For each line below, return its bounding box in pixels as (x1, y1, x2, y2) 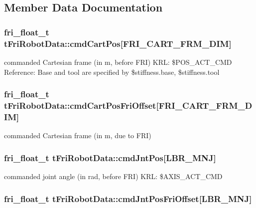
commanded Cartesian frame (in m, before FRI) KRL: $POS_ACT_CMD (4, 56, 232, 67)
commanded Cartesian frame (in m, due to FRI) (4, 130, 151, 141)
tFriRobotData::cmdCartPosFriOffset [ (4, 99, 159, 111)
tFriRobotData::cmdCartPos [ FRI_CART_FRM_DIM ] (4, 37, 232, 49)
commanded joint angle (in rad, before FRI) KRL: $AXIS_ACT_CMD (4, 171, 223, 181)
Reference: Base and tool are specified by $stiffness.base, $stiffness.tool (4, 66, 220, 77)
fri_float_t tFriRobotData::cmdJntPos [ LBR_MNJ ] (4, 151, 216, 164)
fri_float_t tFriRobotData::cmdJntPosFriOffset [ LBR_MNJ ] (4, 192, 252, 205)
